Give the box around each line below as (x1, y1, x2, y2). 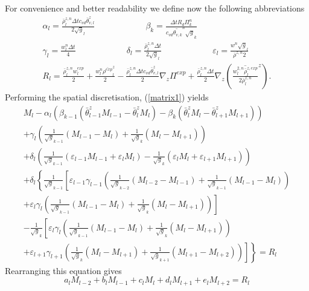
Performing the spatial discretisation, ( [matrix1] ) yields (5, 90, 209, 103)
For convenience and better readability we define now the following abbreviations (5, 2, 305, 14)
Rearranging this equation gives (5, 264, 122, 276)
